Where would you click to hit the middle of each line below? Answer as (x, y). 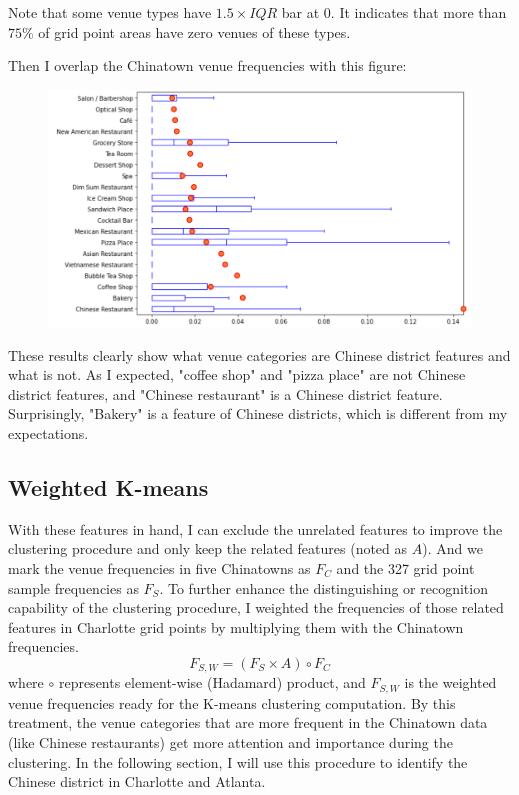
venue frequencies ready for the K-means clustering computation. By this (232, 702)
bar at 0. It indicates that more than (394, 12)
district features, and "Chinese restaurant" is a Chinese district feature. (225, 393)
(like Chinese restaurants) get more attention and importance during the (230, 742)
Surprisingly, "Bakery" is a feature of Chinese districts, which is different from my (258, 413)
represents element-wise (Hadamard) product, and (212, 682)
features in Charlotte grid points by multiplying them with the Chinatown (236, 626)
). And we (452, 548)
